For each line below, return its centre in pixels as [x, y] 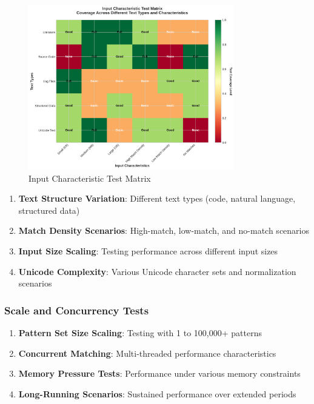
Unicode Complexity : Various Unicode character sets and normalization [157, 271]
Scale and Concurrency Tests [77, 310]
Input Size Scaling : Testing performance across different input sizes [148, 250]
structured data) [49, 210]
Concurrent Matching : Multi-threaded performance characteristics [147, 353]
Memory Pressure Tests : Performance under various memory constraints [159, 373]
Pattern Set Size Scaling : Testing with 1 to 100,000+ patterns [140, 332]
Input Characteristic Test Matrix [90, 178]
